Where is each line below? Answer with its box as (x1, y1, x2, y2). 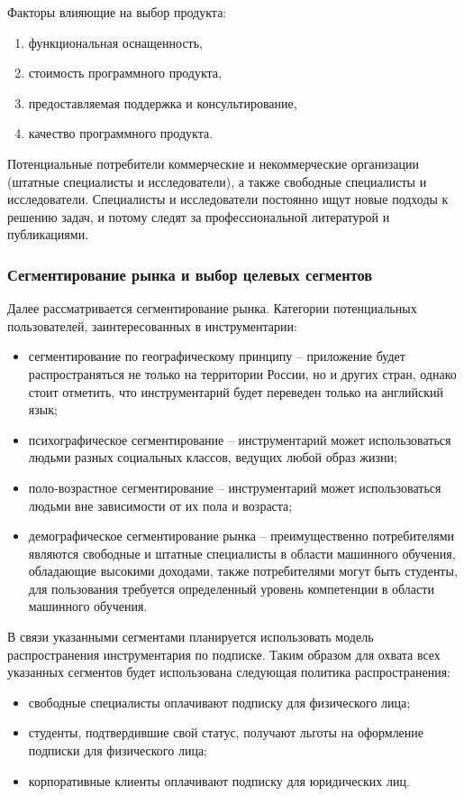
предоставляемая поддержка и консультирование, (28, 93, 297, 112)
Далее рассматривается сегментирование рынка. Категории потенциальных (7, 299, 417, 318)
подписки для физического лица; (28, 741, 208, 760)
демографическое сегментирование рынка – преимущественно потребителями (28, 526, 454, 545)
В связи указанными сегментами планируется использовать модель (7, 627, 374, 646)
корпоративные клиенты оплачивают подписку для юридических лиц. (28, 771, 410, 790)
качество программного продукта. (28, 124, 214, 143)
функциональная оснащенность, (28, 32, 204, 51)
